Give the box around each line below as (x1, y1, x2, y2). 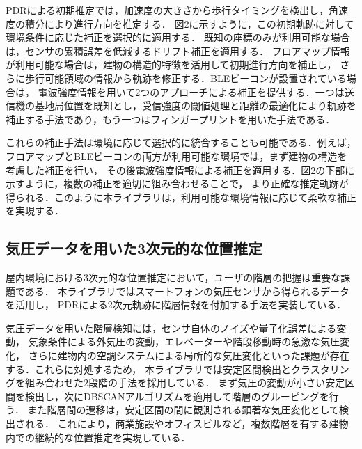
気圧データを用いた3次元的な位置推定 (6, 237, 263, 259)
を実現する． (6, 203, 64, 218)
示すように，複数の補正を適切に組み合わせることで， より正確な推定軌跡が (6, 176, 349, 191)
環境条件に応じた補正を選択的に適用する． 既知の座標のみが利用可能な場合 (6, 30, 350, 45)
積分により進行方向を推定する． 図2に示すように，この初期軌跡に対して (24, 16, 354, 31)
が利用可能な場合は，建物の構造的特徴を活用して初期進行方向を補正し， (6, 57, 337, 72)
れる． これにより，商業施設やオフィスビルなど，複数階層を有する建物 (24, 416, 349, 431)
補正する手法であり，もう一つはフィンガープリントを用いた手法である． (6, 111, 336, 126)
